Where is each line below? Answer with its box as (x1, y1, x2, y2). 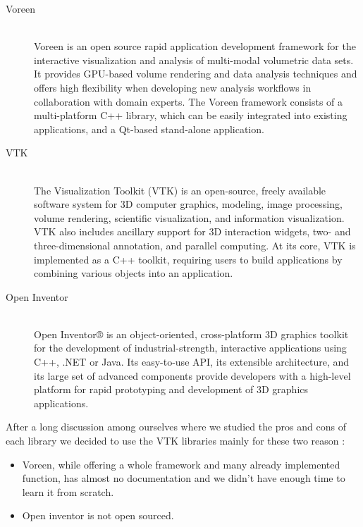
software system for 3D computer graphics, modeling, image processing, (34, 197, 343, 211)
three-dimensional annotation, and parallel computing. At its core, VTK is (34, 237, 356, 252)
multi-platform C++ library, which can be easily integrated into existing (34, 108, 347, 123)
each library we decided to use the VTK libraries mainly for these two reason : (6, 433, 345, 448)
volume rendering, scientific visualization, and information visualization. (34, 210, 345, 225)
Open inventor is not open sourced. (22, 508, 174, 523)
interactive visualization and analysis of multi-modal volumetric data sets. (34, 52, 354, 67)
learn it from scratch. (22, 484, 114, 499)
